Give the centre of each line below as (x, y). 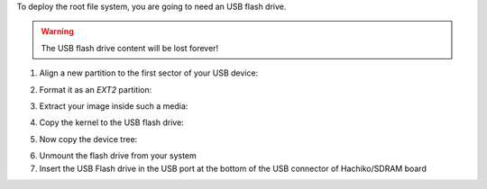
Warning (57, 31)
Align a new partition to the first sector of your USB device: (149, 73)
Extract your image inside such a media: (114, 106)
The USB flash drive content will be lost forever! (130, 48)
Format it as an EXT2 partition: (96, 89)
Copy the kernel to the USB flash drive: (111, 122)
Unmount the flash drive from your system (118, 156)
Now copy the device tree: (88, 139)
